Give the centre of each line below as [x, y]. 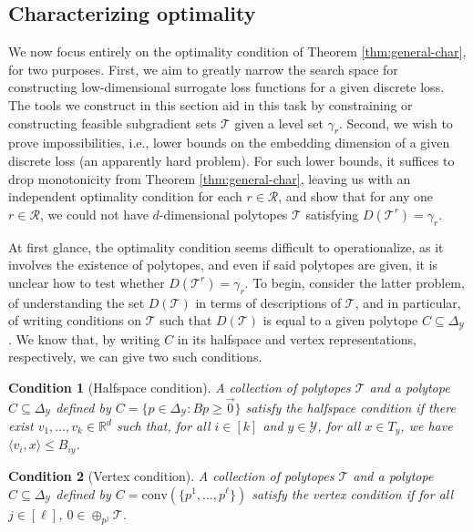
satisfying [332, 214]
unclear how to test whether [87, 282]
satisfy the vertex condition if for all [353, 493]
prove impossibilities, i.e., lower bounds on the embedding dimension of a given [229, 143]
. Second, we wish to [396, 123]
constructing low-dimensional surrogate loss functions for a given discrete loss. [226, 87]
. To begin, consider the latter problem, [355, 282]
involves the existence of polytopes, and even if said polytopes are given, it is [223, 265]
